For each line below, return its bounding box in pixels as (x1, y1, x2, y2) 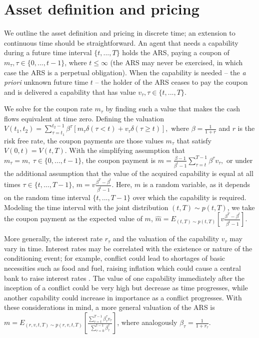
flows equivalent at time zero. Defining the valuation (4, 113, 164, 123)
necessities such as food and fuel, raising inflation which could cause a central (4, 263, 241, 273)
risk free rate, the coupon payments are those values (4, 135, 163, 145)
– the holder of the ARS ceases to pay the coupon (95, 77, 248, 87)
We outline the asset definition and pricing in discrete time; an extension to (4, 28, 235, 38)
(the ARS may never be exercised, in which (110, 57, 243, 67)
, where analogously (117, 317, 177, 327)
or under (226, 154, 253, 165)
